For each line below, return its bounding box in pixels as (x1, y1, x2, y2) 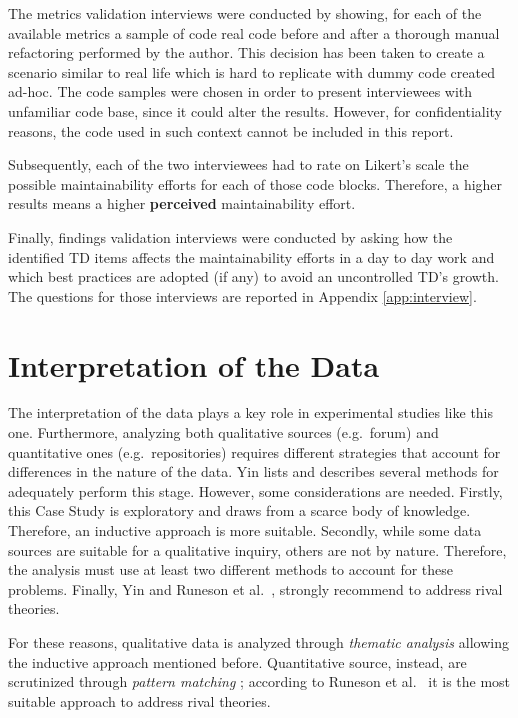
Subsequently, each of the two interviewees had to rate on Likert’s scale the (8, 154, 469, 175)
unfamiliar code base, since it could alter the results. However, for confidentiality (8, 100, 503, 121)
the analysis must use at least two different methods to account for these (8, 559, 454, 580)
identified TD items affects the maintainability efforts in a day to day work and (8, 246, 495, 267)
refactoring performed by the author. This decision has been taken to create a (8, 42, 485, 63)
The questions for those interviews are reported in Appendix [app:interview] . (8, 285, 477, 306)
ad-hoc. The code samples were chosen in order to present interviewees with (8, 81, 473, 102)
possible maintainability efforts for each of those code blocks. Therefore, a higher (8, 173, 503, 194)
